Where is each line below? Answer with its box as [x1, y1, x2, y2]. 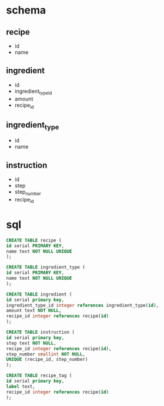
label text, [6, 383, 35, 390]
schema [6, 4, 46, 17]
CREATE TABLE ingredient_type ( [6, 264, 85, 270]
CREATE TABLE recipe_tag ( [6, 373, 72, 379]
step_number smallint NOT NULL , [6, 351, 85, 357]
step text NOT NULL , [6, 340, 57, 346]
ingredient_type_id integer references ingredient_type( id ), [6, 302, 159, 308]
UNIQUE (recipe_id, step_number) [6, 357, 88, 363]
